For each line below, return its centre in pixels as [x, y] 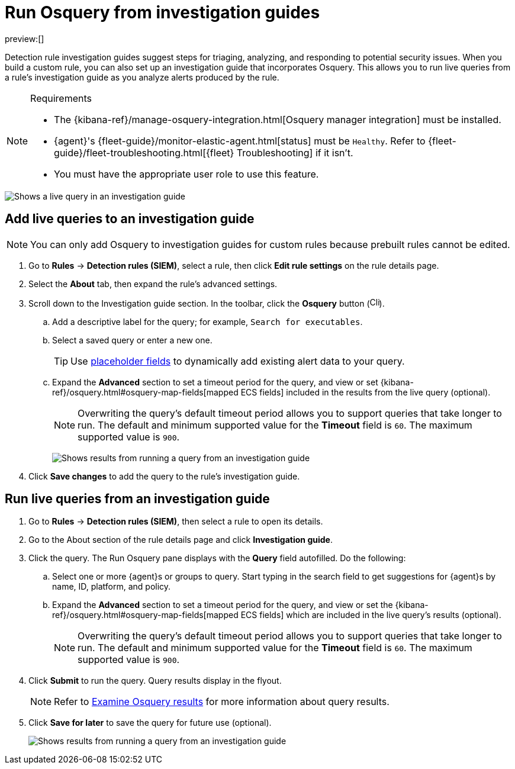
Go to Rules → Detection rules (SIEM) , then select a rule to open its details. [176, 522]
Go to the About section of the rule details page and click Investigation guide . [181, 540]
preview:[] [25, 38]
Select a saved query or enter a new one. [132, 340]
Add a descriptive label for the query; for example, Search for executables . [207, 321]
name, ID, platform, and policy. [112, 587]
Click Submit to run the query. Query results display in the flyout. [155, 681]
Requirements [61, 98]
